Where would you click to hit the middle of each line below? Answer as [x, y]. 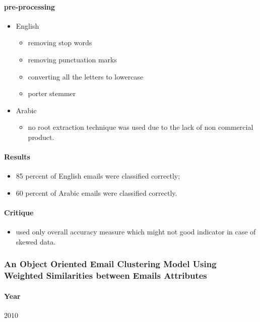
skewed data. [36, 241]
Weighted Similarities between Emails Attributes [106, 275]
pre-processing [30, 6]
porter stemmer [52, 93]
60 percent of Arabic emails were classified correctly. [96, 192]
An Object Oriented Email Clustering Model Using [110, 264]
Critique [19, 213]
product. [41, 137]
